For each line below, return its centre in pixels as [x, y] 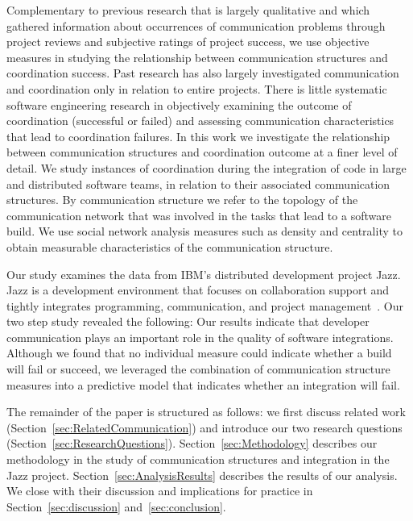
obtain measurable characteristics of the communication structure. [170, 246]
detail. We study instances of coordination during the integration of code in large [206, 167]
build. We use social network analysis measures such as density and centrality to [204, 231]
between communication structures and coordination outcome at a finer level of [202, 152]
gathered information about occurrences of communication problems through [196, 25]
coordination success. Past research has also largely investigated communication [203, 73]
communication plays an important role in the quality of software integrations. [200, 337]
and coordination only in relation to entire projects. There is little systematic [197, 88]
